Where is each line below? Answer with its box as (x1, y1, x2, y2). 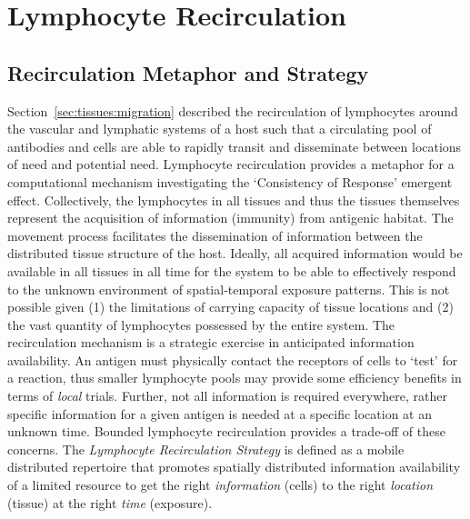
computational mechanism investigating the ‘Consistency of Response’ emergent (7, 172, 453, 191)
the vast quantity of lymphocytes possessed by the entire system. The (7, 314, 395, 334)
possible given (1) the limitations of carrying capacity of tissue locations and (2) (7, 297, 454, 316)
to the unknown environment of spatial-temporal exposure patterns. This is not (7, 279, 450, 298)
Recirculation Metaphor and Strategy (7, 58, 369, 86)
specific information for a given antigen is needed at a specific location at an (7, 404, 432, 423)
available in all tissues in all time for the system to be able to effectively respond (7, 261, 456, 280)
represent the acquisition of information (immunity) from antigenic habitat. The (7, 208, 454, 227)
